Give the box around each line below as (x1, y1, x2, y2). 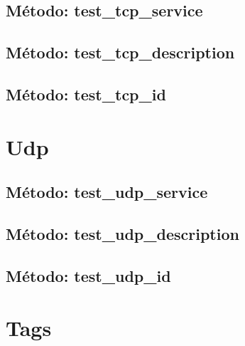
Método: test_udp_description (6, 222, 239, 244)
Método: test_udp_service (6, 181, 208, 203)
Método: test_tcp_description (6, 41, 235, 63)
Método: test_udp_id (6, 264, 171, 286)
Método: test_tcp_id (6, 83, 166, 105)
